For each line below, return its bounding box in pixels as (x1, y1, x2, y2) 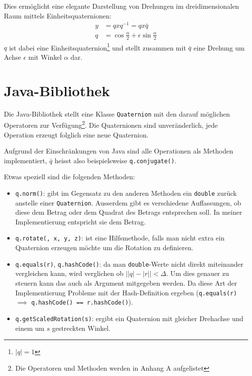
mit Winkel (28, 51, 62, 62)
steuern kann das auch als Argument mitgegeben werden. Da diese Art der (15, 277, 237, 288)
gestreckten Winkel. (52, 323, 110, 333)
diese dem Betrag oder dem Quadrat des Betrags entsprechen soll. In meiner (15, 207, 242, 217)
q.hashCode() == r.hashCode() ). (31, 297, 133, 307)
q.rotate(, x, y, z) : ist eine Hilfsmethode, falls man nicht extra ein (15, 233, 225, 243)
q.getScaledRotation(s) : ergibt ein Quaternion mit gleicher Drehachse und (15, 313, 244, 323)
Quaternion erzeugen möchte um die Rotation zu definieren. (15, 242, 193, 253)
